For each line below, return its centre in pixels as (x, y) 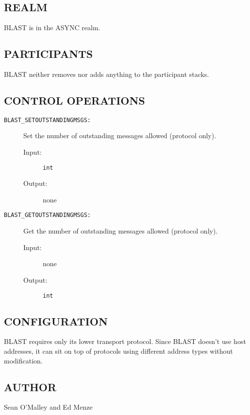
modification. (23, 360)
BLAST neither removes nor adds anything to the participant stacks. (107, 74)
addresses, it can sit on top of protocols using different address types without (118, 351)
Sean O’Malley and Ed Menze (48, 407)
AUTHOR (30, 387)
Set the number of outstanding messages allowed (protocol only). (120, 135)
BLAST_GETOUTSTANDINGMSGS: (47, 215)
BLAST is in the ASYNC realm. (52, 27)
